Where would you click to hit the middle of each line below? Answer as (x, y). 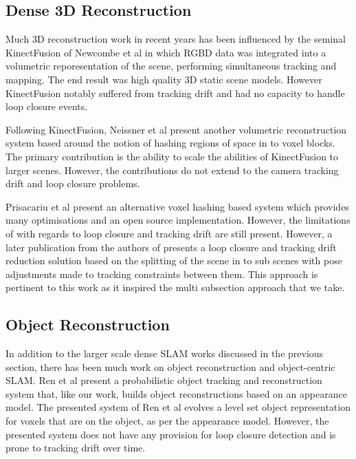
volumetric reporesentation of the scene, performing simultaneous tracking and (171, 66)
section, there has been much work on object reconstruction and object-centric (170, 366)
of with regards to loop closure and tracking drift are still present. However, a (169, 233)
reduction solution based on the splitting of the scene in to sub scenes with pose (174, 260)
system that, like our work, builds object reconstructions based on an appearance (176, 393)
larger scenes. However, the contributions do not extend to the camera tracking (172, 170)
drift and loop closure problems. (73, 183)
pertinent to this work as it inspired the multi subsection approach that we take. (175, 287)
